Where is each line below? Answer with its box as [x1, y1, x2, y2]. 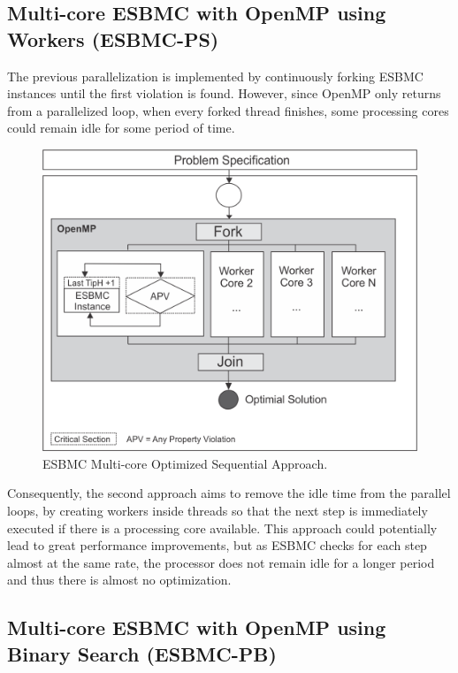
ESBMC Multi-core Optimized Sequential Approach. [42, 454, 328, 472]
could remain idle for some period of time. [7, 119, 235, 137]
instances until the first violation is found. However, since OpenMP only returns [7, 84, 441, 103]
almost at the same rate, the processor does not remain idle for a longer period [7, 553, 435, 571]
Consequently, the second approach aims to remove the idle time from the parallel [7, 484, 451, 502]
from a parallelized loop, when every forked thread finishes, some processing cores [7, 101, 449, 119]
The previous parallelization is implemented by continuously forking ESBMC [7, 66, 424, 85]
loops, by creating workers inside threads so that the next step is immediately [7, 501, 428, 519]
